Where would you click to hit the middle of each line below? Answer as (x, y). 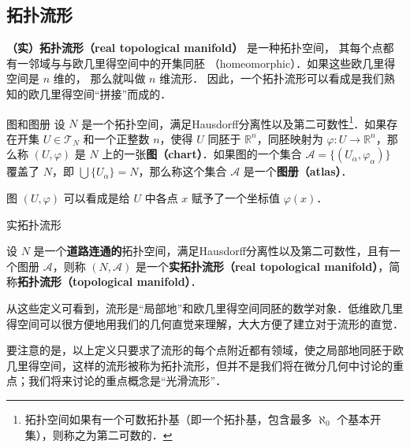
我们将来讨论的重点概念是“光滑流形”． (127, 381)
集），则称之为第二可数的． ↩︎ (99, 434)
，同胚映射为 (290, 138)
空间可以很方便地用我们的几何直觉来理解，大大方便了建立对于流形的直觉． (210, 323)
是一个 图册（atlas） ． (298, 171)
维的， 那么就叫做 (99, 78)
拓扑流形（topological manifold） (104, 281)
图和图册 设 (36, 123)
